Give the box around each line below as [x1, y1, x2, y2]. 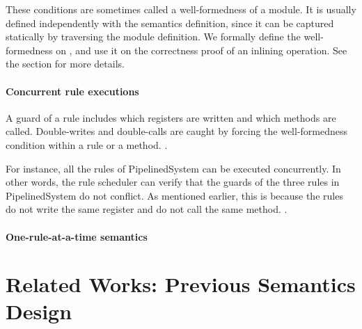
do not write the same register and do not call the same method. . [6, 202, 288, 216]
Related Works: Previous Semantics [6, 270, 356, 298]
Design [6, 297, 72, 326]
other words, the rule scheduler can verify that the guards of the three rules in [6, 175, 340, 189]
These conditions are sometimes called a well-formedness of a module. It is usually [6, 2, 356, 16]
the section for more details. [6, 56, 125, 71]
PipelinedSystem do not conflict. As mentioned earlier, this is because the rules [6, 188, 343, 202]
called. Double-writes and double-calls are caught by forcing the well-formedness [6, 124, 348, 138]
